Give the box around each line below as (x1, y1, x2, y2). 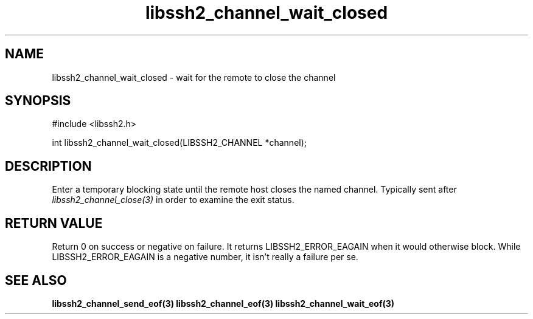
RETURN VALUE (5, 215, 103, 231)
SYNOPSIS (5, 93, 71, 109)
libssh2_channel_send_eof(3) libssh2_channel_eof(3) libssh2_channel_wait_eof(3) (52, 298, 395, 309)
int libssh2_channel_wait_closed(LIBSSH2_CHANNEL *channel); (52, 137, 307, 148)
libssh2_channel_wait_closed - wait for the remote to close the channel (52, 72, 336, 83)
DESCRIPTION (5, 158, 92, 174)
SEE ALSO (5, 272, 67, 288)
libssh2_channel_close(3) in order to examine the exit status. (52, 194, 294, 205)
